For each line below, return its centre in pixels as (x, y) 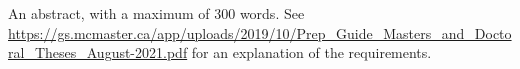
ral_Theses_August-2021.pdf (98, 52)
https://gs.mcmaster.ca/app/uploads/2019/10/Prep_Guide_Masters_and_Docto (260, 32)
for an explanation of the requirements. (311, 52)
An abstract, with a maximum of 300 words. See (156, 13)
